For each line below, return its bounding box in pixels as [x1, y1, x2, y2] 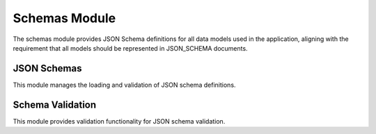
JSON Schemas [13, 62, 82, 74]
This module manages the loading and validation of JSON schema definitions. [13, 81, 236, 89]
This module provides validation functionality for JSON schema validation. [13, 117, 226, 125]
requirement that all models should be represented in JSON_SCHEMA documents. [13, 44, 248, 52]
